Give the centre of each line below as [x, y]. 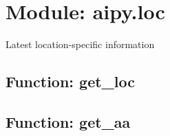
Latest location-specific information [80, 44]
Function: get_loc [71, 81]
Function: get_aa [68, 121]
